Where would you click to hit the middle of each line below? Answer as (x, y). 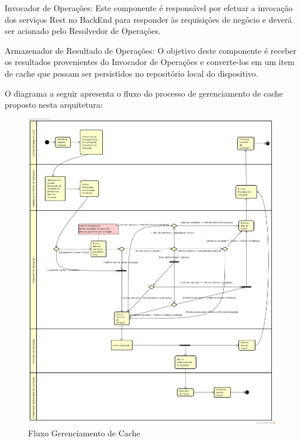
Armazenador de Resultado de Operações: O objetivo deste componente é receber (151, 50)
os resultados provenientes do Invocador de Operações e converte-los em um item (150, 62)
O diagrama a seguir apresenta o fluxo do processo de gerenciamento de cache (144, 93)
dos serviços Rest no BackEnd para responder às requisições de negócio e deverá (148, 19)
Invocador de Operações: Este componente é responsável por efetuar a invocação (149, 8)
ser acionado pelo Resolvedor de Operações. (83, 31)
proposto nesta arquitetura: (54, 105)
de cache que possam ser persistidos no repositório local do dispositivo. (132, 73)
